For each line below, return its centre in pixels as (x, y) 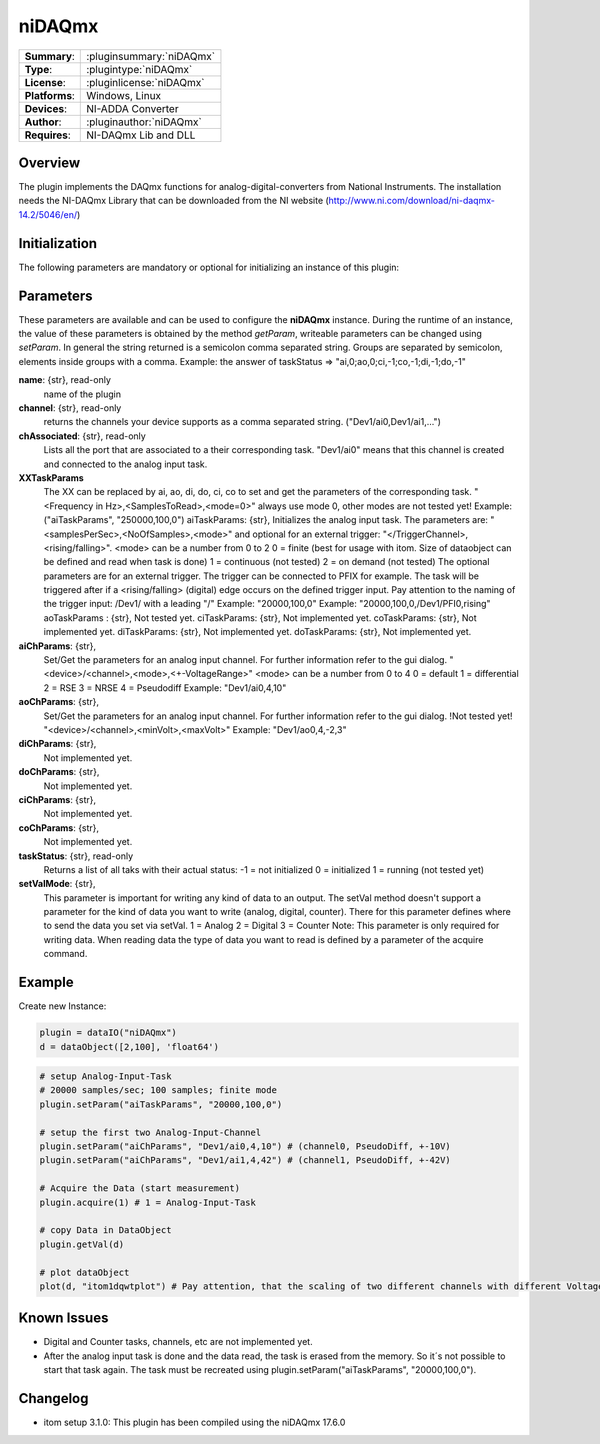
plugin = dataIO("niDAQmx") (108, 1033)
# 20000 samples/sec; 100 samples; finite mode (158, 1090)
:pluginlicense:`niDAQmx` (145, 82)
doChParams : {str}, (59, 772)
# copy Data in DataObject (105, 1230)
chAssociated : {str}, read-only (82, 436)
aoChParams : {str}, (59, 702)
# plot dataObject (84, 1272)
